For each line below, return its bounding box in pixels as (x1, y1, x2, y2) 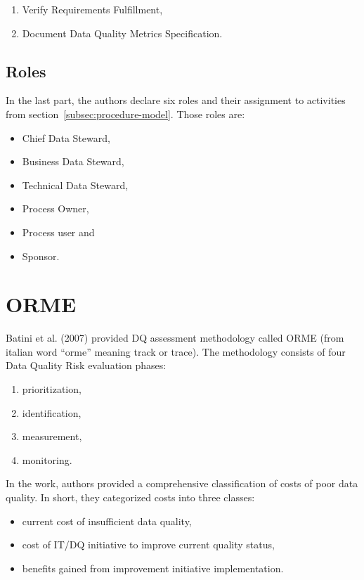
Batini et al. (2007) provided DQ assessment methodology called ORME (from (6, 330, 344, 345)
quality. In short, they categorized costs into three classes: (6, 490, 255, 505)
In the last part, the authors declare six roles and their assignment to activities (6, 93, 346, 108)
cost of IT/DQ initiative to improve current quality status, (22, 537, 275, 552)
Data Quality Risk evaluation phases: (6, 358, 167, 373)
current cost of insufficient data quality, (22, 513, 192, 528)
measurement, (22, 429, 82, 444)
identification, (22, 405, 82, 420)
